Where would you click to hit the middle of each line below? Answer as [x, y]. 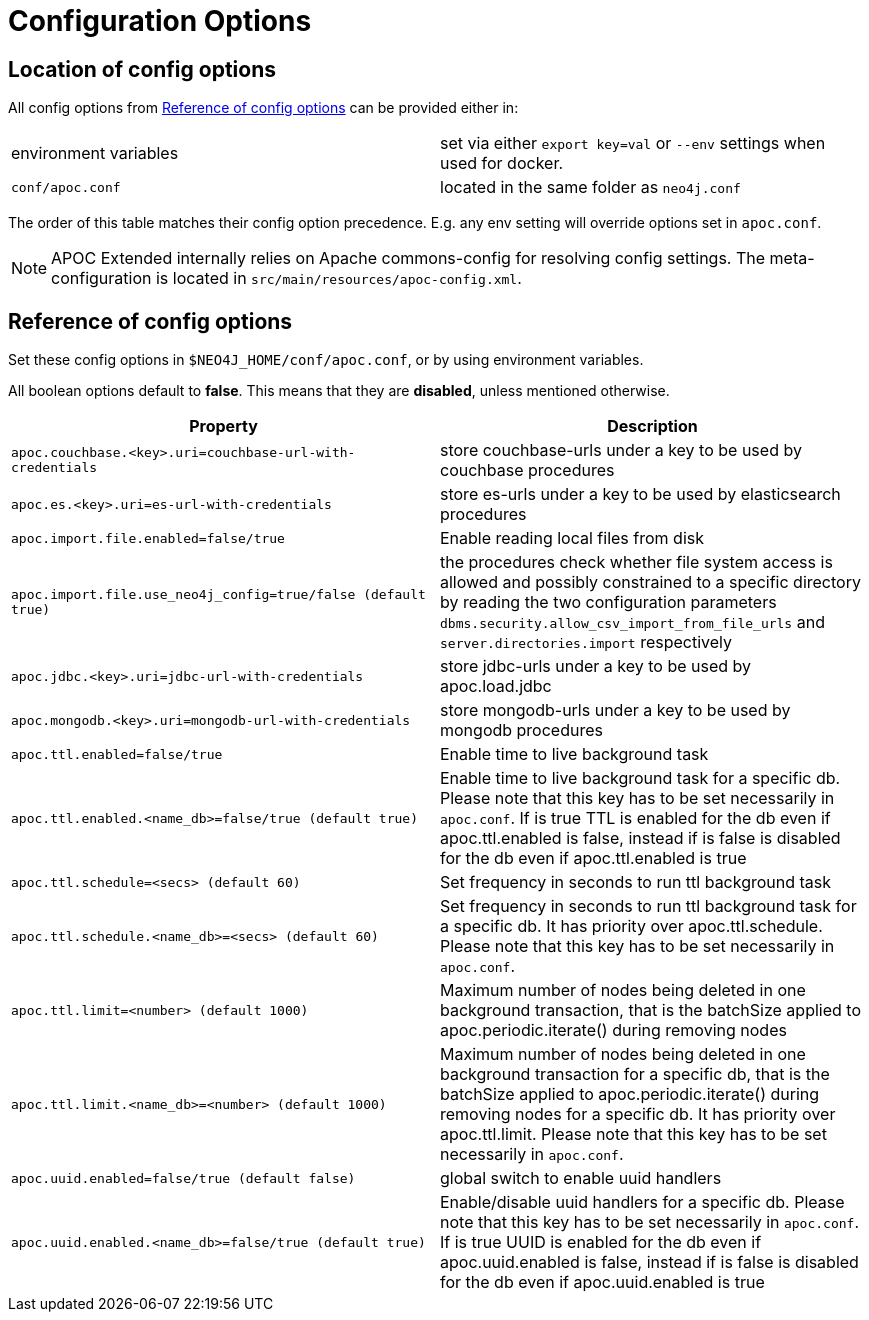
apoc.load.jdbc [496, 686]
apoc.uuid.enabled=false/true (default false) [183, 1178]
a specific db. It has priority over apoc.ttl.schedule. [631, 926]
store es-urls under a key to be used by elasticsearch [640, 494]
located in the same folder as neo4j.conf [590, 187]
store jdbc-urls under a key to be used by [596, 666]
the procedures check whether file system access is [636, 562]
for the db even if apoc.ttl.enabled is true [593, 858]
